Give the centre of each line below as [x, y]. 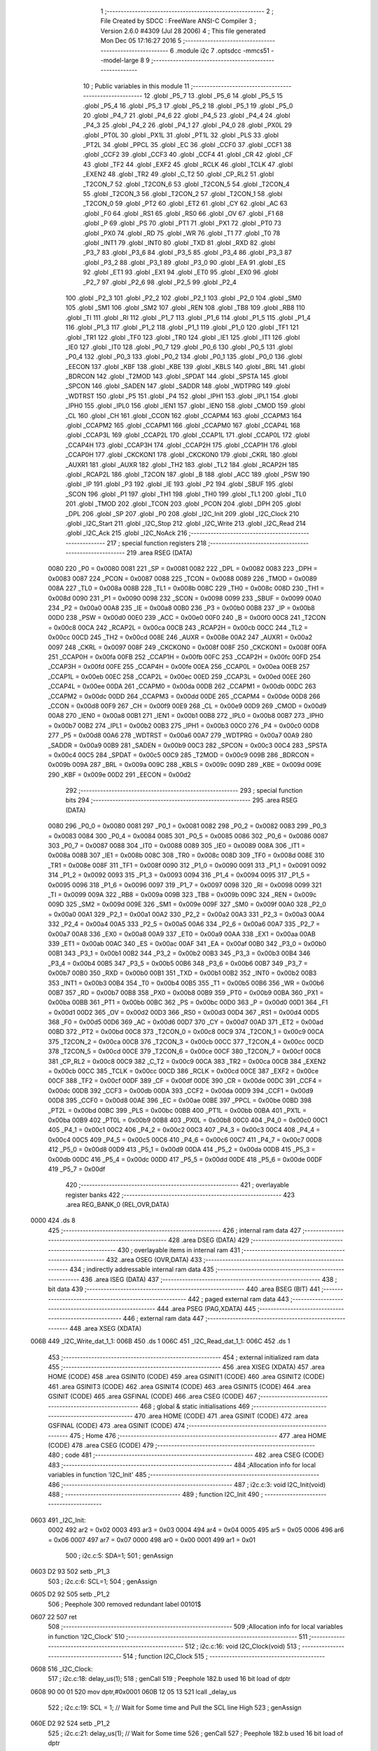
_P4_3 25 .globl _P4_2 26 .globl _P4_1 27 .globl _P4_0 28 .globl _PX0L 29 [188, 125]
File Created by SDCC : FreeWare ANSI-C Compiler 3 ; [178, 21]
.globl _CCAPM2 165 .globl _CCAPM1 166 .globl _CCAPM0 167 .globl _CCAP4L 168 [183, 425]
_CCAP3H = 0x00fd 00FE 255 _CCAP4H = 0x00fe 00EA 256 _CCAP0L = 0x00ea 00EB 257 [179, 667]
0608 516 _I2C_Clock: [62, 1669]
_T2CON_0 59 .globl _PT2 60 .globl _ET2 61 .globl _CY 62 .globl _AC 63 [185, 204]
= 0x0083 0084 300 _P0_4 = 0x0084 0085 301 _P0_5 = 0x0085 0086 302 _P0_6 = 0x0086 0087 [188, 836]
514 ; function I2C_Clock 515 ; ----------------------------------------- [224, 1656]
